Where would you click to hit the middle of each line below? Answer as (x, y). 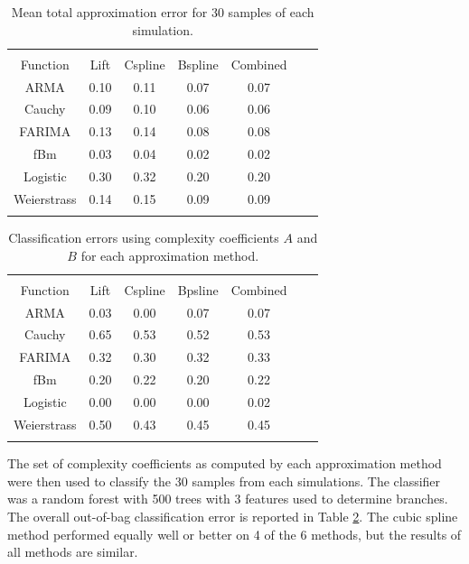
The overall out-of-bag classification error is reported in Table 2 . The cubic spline (233, 516)
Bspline (198, 64)
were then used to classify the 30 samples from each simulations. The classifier (224, 481)
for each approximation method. (170, 255)
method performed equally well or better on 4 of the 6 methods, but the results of (234, 534)
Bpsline (198, 289)
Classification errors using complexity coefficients (144, 238)
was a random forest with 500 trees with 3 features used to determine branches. (228, 499)
